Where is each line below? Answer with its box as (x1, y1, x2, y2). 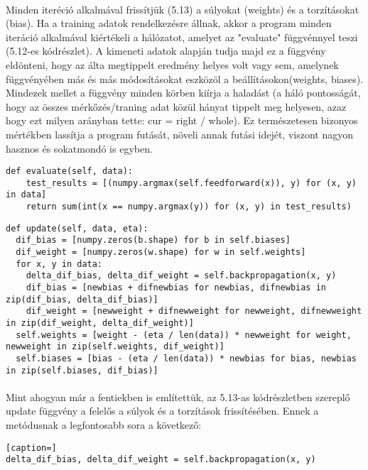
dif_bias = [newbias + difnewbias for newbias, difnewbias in (26, 283, 327, 293)
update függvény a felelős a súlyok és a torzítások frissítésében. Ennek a (6, 403, 319, 418)
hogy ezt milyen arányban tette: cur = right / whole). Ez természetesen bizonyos (6, 113, 358, 128)
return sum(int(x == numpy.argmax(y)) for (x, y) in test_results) (26, 202, 352, 212)
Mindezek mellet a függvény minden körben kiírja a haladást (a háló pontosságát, (6, 85, 361, 100)
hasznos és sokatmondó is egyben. (6, 141, 153, 155)
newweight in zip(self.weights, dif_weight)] (6, 341, 224, 352)
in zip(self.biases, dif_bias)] (6, 365, 158, 376)
